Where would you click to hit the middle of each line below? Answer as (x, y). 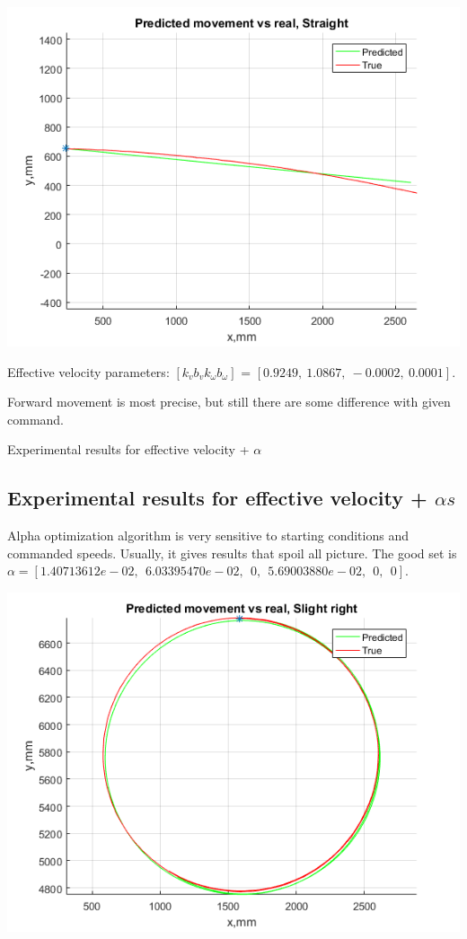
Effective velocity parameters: (88, 371)
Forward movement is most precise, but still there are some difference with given (229, 402)
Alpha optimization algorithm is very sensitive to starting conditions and (208, 535)
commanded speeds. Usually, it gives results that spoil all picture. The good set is (232, 553)
